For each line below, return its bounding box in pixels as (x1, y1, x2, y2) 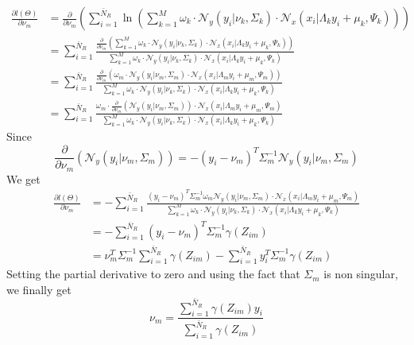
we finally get (6, 281, 72, 298)
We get (6, 170, 41, 187)
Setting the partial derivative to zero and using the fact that (6, 266, 300, 282)
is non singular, (323, 266, 398, 282)
